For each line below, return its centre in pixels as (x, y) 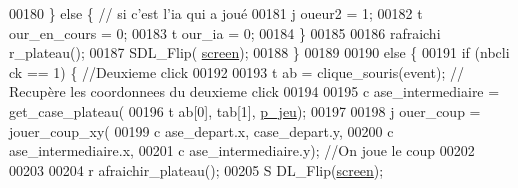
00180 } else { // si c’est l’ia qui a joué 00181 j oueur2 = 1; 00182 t (216, 13)
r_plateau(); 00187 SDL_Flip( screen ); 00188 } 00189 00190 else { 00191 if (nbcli (259, 52)
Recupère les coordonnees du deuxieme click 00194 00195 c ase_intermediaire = (254, 91)
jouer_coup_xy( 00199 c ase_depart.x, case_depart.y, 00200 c (201, 130)
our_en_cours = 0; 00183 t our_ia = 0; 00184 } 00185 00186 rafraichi (225, 32)
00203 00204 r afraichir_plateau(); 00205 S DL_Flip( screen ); (196, 169)
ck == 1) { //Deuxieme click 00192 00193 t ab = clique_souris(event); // (236, 71)
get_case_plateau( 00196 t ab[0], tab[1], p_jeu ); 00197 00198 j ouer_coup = (245, 110)
